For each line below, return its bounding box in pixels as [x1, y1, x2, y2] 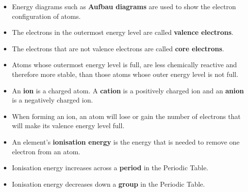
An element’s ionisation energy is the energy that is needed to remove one [12, 136, 240, 147]
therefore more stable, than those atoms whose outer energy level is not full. [12, 69, 238, 79]
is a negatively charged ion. [12, 95, 93, 105]
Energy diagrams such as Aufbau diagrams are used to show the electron [12, 1, 236, 11]
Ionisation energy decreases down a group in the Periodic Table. [12, 178, 205, 189]
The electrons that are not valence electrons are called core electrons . [12, 43, 224, 53]
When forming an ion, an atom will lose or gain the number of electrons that [12, 111, 241, 121]
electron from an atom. [12, 146, 81, 156]
